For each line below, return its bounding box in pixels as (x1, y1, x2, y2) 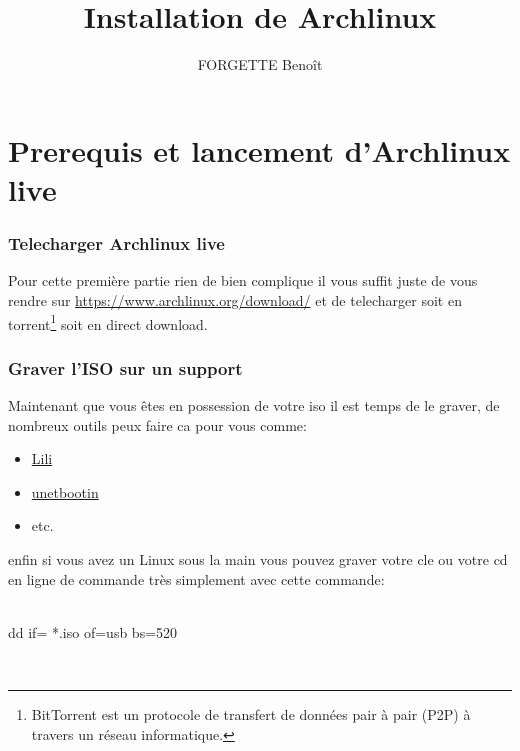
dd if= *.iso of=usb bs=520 (8, 621, 178, 642)
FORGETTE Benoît (197, 54, 323, 75)
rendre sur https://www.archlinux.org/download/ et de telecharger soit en (8, 289, 462, 310)
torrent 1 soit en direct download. (8, 310, 208, 334)
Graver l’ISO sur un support (8, 355, 243, 380)
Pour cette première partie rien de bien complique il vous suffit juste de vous (8, 270, 478, 291)
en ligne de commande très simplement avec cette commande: (8, 568, 385, 589)
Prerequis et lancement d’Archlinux (8, 129, 511, 170)
